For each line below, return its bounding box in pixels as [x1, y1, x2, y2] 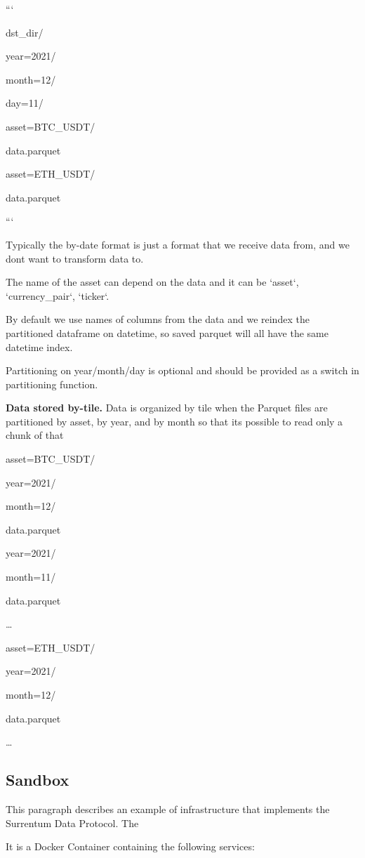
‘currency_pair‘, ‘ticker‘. [6, 288, 109, 303]
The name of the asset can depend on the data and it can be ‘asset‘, [6, 275, 299, 289]
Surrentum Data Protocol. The [6, 815, 139, 830]
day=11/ [6, 95, 44, 110]
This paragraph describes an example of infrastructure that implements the [6, 801, 330, 816]
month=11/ [6, 569, 56, 584]
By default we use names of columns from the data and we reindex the [6, 312, 310, 326]
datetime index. [6, 339, 73, 354]
